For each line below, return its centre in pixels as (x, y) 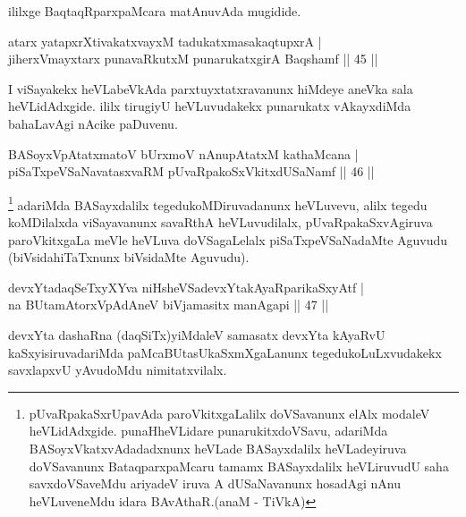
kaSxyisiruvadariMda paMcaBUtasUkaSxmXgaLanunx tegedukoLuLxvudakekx (225, 352)
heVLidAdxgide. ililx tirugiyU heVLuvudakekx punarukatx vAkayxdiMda (210, 106)
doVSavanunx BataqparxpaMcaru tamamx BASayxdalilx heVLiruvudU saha (239, 466)
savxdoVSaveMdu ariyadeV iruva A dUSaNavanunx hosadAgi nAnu (215, 483)
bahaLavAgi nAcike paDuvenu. (93, 123)
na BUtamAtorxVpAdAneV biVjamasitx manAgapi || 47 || (169, 305)
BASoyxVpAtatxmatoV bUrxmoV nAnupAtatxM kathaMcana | (183, 153)
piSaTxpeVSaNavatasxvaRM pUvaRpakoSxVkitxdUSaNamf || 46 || (191, 171)
